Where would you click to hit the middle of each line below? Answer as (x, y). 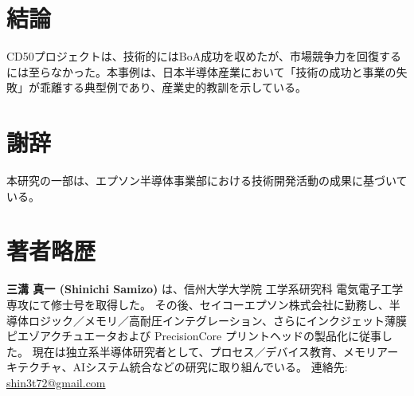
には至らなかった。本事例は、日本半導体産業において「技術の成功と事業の (201, 71)
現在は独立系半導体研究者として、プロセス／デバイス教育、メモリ (205, 351)
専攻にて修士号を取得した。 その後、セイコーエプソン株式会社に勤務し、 (198, 304)
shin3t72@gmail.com (56, 382)
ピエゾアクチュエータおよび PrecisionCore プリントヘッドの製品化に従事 (194, 336)
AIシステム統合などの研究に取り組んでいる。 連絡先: (210, 367)
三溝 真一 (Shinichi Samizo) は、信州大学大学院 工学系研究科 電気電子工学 (205, 289)
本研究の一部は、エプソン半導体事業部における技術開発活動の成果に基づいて (207, 180)
